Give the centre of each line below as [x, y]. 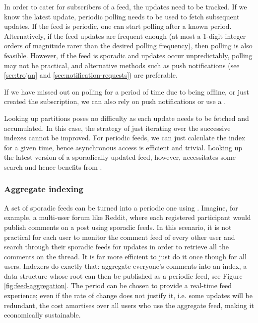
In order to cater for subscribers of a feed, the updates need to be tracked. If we [126, 6]
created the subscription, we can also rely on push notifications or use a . [115, 101]
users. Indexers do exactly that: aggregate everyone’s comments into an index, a [126, 266]
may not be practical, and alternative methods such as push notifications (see [122, 65]
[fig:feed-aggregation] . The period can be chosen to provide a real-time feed [118, 285]
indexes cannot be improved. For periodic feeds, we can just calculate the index [125, 138]
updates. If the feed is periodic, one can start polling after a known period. [118, 26]
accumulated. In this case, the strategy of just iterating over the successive [117, 128]
